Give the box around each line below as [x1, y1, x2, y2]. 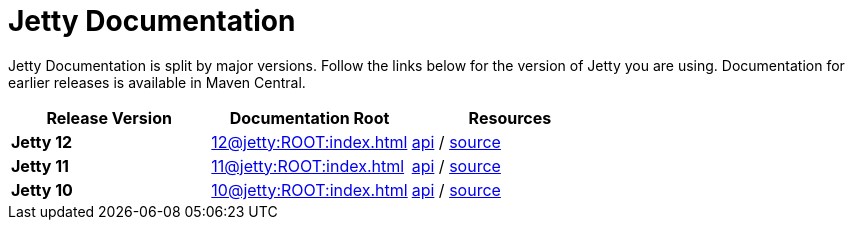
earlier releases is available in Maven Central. [8, 73, 306, 91]
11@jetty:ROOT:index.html [211, 155, 405, 176]
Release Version [46, 107, 172, 128]
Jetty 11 [11, 155, 69, 176]
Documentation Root [229, 107, 390, 128]
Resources [468, 107, 552, 128]
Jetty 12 [11, 131, 73, 152]
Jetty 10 [11, 179, 73, 200]
